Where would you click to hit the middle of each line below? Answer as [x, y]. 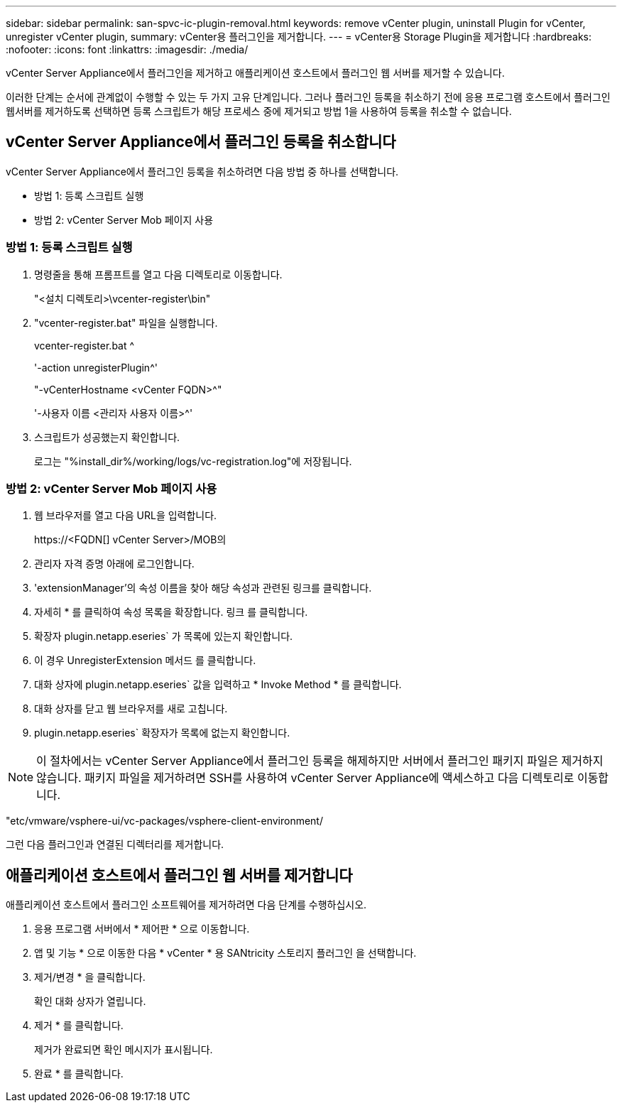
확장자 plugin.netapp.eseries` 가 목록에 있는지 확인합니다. [164, 636]
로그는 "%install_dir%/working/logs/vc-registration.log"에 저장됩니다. [193, 461]
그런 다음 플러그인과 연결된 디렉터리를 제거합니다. [115, 844]
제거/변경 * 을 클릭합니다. [90, 977]
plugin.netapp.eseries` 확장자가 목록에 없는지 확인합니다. [162, 733]
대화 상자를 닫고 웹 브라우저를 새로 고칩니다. [131, 709]
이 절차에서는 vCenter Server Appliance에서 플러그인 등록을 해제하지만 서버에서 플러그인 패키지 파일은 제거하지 [320, 761]
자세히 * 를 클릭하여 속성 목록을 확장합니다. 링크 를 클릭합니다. [171, 612]
